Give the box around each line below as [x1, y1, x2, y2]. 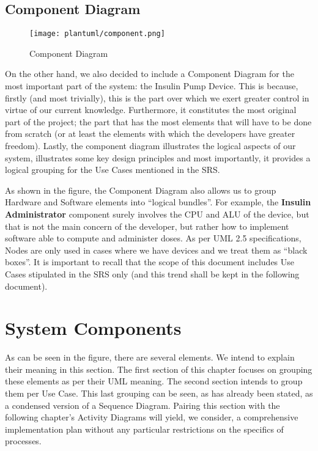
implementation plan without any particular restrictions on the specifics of [5, 422, 284, 435]
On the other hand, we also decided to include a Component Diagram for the [5, 67, 294, 80]
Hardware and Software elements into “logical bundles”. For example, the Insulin [5, 196, 311, 208]
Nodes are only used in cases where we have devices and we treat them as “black [5, 243, 308, 256]
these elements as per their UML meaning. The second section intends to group [5, 375, 303, 387]
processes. [5, 435, 42, 447]
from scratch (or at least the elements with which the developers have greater [5, 127, 295, 140]
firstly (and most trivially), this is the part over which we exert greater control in [5, 91, 309, 104]
